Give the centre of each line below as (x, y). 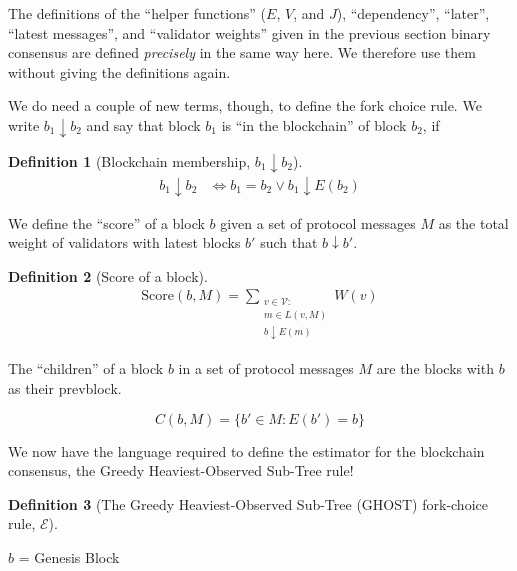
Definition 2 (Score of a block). (108, 275)
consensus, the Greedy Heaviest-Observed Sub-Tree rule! (181, 470)
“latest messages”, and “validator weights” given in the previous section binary (249, 32)
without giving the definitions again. (119, 71)
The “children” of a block (86, 368)
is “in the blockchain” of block (314, 124)
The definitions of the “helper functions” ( (137, 13)
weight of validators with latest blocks (124, 242)
